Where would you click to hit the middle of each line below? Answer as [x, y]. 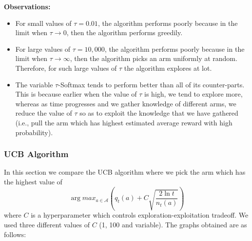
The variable [34, 84]
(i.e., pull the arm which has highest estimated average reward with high [124, 122]
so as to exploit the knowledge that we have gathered [159, 113]
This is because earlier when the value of [76, 94]
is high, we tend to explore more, [194, 94]
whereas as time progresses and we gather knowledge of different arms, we [126, 103]
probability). [34, 132]
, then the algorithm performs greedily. [125, 32]
